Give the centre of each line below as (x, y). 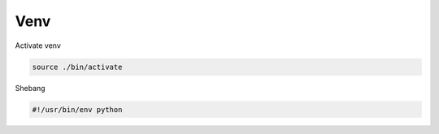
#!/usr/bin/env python (77, 109)
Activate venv (38, 45)
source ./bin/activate (77, 67)
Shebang (30, 88)
